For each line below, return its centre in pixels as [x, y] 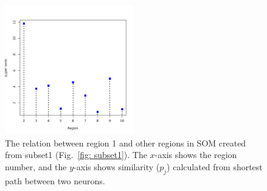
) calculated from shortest [215, 166]
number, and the [36, 166]
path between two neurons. [55, 180]
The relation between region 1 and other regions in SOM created [126, 142]
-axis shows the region [196, 155]
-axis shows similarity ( [117, 166]
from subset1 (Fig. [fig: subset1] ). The [76, 155]
